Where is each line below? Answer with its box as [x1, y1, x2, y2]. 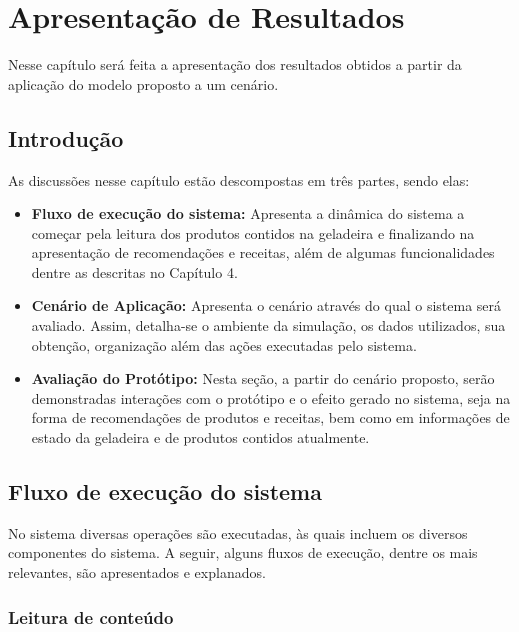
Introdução [8, 122, 124, 153]
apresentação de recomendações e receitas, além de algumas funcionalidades [31, 242, 495, 263]
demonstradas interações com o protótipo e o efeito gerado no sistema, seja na [31, 387, 511, 408]
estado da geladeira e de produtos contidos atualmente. [31, 427, 370, 448]
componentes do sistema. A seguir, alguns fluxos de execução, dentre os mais [8, 542, 478, 563]
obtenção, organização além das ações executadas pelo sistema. [31, 334, 417, 355]
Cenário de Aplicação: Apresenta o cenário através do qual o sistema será [31, 295, 502, 316]
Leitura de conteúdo [8, 604, 174, 629]
